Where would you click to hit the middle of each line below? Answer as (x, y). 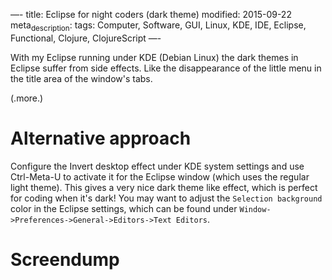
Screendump (65, 259)
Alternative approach (101, 138)
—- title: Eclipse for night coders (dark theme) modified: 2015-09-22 (151, 14)
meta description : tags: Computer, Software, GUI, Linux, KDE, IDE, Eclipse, (158, 26)
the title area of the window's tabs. (81, 78)
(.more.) (27, 98)
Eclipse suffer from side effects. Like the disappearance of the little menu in (166, 68)
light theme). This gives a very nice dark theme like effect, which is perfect (164, 187)
